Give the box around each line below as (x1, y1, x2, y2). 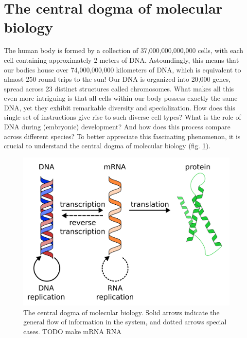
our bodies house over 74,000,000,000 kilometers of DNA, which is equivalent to (4, 64, 241, 74)
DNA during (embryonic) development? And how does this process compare (4, 122, 230, 132)
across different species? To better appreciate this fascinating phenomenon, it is (4, 131, 241, 141)
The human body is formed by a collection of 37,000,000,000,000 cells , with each (4, 45, 244, 55)
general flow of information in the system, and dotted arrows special (23, 317, 227, 327)
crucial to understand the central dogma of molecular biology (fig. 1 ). (4, 141, 211, 151)
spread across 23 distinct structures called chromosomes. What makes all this (4, 83, 234, 93)
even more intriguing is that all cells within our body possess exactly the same (4, 93, 238, 103)
